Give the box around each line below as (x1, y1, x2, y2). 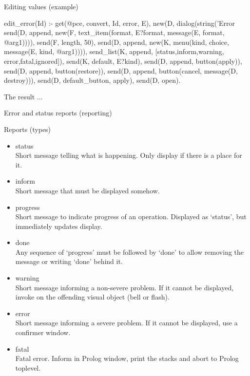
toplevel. (15, 362, 41, 373)
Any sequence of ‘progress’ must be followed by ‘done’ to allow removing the (15, 246, 244, 257)
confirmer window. (15, 327, 71, 338)
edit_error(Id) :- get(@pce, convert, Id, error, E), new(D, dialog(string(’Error (4, 18, 235, 28)
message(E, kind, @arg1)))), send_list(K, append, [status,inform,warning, (4, 46, 224, 56)
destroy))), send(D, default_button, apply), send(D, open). (4, 75, 181, 85)
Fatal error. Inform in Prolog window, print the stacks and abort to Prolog (15, 353, 239, 363)
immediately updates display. (15, 221, 102, 231)
